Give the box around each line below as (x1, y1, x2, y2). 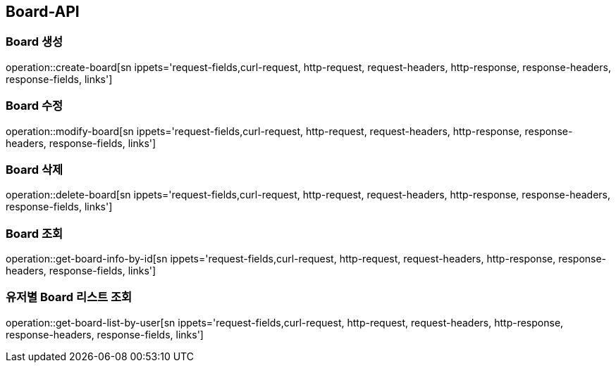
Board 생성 (6, 34, 63, 49)
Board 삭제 (6, 162, 63, 177)
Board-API (6, 3, 80, 20)
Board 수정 (6, 99, 63, 113)
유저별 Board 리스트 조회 (6, 290, 133, 305)
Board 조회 (6, 226, 63, 241)
